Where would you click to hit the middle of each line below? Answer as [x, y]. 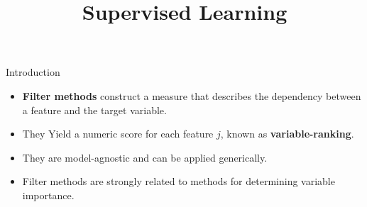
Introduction [33, 72]
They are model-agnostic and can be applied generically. [145, 157]
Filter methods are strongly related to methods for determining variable [179, 181]
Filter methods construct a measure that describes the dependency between [192, 95]
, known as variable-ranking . [287, 134]
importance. [48, 195]
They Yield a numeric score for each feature [118, 134]
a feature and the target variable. [94, 110]
